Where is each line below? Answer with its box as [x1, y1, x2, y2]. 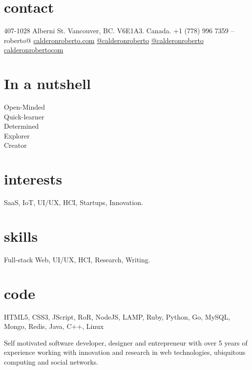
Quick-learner [4, 111, 44, 121]
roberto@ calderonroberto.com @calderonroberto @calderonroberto [4, 35, 204, 45]
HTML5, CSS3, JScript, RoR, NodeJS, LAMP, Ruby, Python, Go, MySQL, [4, 311, 231, 322]
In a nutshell [4, 73, 91, 93]
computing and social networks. [4, 356, 99, 367]
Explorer [4, 130, 30, 140]
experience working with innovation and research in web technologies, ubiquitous [4, 347, 246, 357]
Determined [4, 121, 39, 131]
